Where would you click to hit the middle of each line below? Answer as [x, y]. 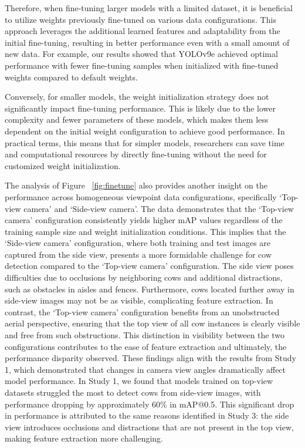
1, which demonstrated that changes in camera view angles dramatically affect [145, 369]
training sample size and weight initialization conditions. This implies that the [145, 231]
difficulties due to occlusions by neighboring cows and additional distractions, [144, 277]
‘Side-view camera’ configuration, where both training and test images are [138, 243]
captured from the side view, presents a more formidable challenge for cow [138, 254]
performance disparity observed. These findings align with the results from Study [150, 358]
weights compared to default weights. [71, 77]
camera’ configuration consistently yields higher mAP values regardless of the [144, 220]
